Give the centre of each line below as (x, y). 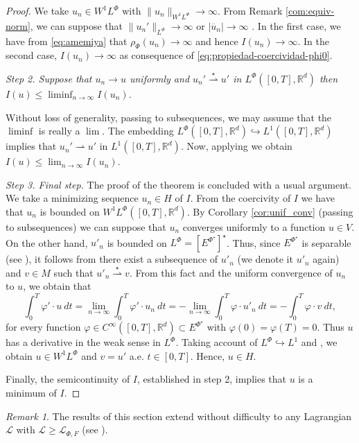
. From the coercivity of (240, 198)
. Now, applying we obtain (236, 146)
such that (73, 272)
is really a (59, 131)
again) (326, 259)
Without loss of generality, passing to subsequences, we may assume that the (169, 117)
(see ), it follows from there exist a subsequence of (112, 259)
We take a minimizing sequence (72, 198)
